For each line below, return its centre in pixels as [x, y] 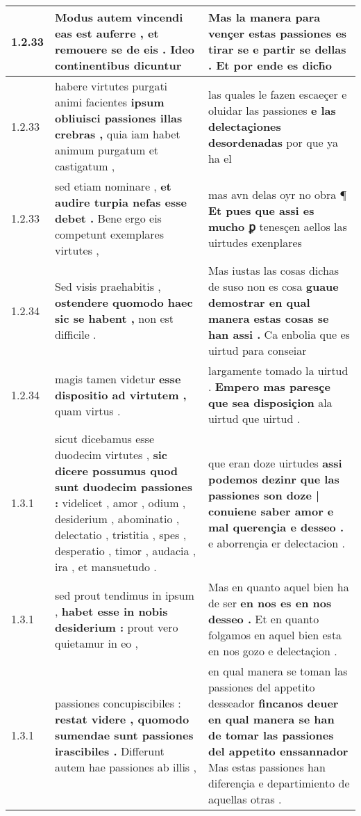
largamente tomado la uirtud [278, 370]
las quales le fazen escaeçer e [277, 94]
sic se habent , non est [115, 318]
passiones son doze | [264, 495]
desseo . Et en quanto [263, 619]
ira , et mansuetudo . [106, 567]
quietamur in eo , [97, 643]
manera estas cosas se [268, 318]
